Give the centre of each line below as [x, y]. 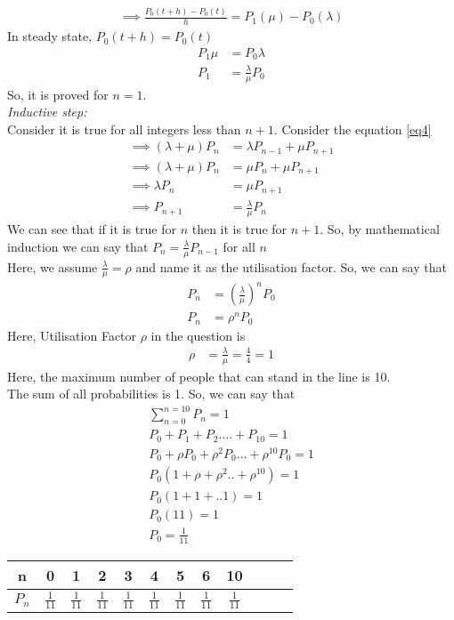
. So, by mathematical [380, 229]
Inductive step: [47, 112]
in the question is [198, 335]
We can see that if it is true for [92, 229]
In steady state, [50, 36]
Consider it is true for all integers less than [124, 129]
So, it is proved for [58, 94]
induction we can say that [78, 246]
